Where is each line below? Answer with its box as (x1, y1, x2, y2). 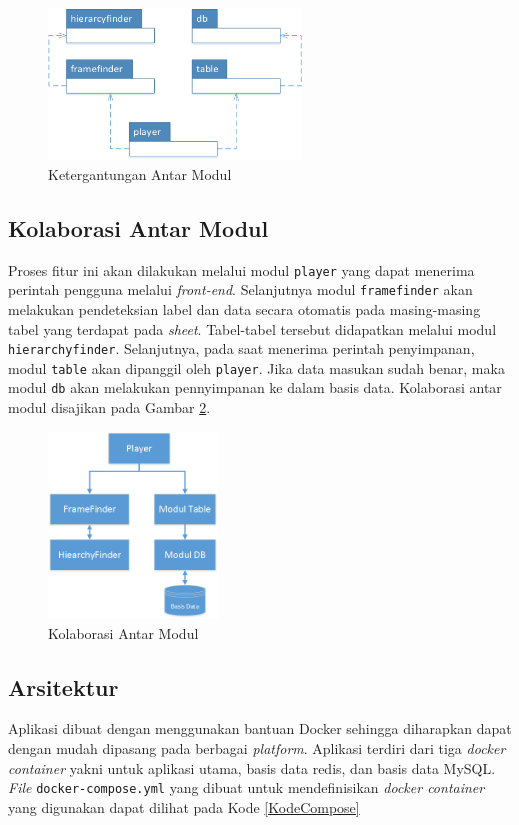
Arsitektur (8, 671, 119, 702)
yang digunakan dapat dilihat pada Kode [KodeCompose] (8, 796, 360, 817)
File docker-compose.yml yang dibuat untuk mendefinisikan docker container (8, 777, 485, 798)
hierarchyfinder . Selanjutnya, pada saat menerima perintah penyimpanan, (8, 338, 475, 359)
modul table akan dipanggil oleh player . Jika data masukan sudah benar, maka (8, 357, 505, 378)
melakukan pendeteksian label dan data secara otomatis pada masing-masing (8, 298, 481, 319)
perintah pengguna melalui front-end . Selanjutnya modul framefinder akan (8, 279, 473, 300)
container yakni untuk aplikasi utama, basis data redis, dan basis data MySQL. (8, 757, 496, 778)
